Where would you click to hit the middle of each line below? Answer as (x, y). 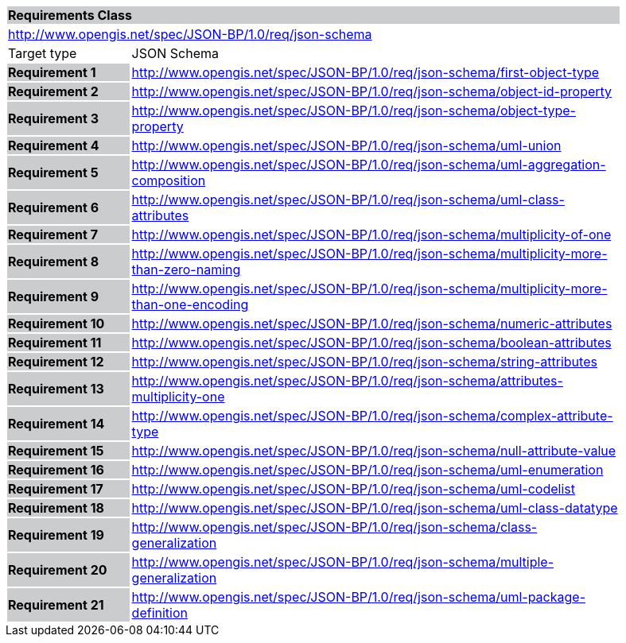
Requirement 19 (56, 535)
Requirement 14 (56, 424)
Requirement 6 (54, 207)
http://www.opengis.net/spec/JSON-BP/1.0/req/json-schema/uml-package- (358, 597)
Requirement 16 (56, 470)
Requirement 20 (58, 570)
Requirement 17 (56, 489)
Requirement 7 (53, 234)
